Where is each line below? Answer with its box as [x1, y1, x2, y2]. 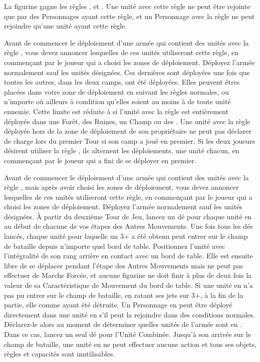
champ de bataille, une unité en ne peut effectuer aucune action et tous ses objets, [4, 338, 256, 349]
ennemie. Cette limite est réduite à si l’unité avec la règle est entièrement [4, 106, 228, 116]
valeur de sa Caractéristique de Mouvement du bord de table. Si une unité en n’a [4, 280, 253, 290]
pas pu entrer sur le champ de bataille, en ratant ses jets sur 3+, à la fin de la [4, 289, 243, 300]
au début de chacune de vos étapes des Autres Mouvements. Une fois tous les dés [4, 221, 253, 231]
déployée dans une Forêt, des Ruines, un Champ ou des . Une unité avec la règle [4, 116, 250, 126]
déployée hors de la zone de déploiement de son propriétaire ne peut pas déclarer [4, 126, 251, 136]
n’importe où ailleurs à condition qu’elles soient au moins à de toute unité [4, 96, 231, 107]
